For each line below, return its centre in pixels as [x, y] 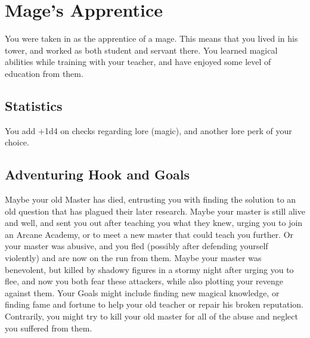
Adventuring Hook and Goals [97, 174]
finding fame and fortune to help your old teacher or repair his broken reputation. [154, 304]
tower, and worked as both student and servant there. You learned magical [141, 50]
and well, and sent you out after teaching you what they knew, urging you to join [154, 223]
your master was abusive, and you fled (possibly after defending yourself [137, 246]
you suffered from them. [49, 328]
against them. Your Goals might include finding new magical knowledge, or [142, 292]
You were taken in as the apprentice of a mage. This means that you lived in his [151, 38]
